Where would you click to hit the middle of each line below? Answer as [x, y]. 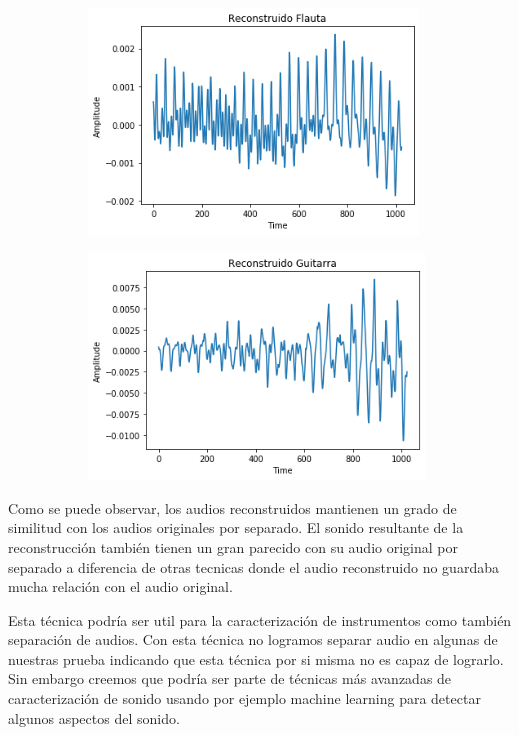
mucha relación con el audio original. [120, 586]
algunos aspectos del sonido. [94, 717]
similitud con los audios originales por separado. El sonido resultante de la [236, 527]
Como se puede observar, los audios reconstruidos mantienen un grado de [232, 507]
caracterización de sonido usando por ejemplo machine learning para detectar [244, 698]
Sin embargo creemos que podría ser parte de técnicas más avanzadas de [230, 678]
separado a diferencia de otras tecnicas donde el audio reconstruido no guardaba [253, 566]
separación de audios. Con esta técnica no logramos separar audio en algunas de [253, 639]
